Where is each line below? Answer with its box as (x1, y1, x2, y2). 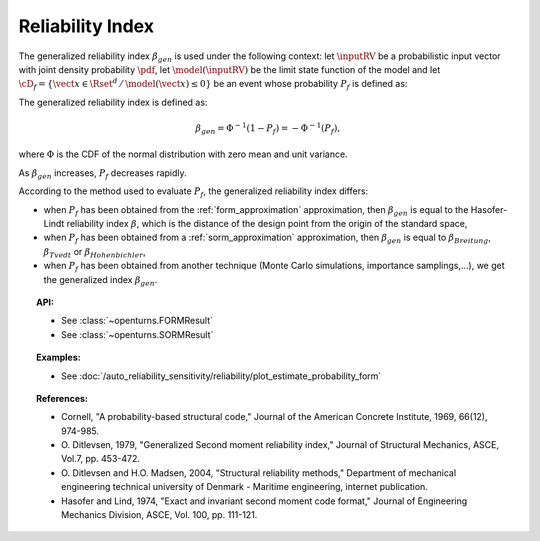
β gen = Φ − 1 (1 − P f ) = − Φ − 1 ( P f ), (195, 121, 341, 136)
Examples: (36, 351, 81, 364)
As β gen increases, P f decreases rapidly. (18, 166, 187, 181)
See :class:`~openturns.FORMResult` (61, 315, 214, 327)
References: (36, 392, 89, 404)
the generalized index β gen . (43, 273, 158, 288)
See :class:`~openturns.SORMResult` (61, 328, 214, 340)
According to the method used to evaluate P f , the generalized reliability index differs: (18, 185, 369, 200)
